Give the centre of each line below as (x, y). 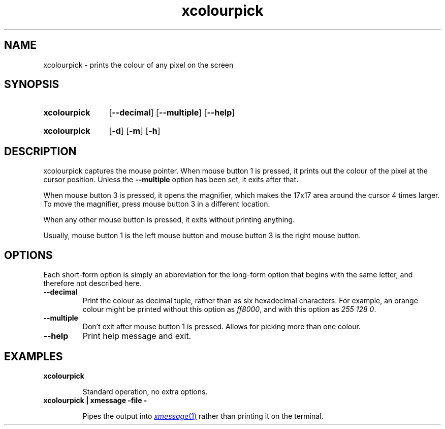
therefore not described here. (92, 283)
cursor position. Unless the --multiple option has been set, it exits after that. (171, 180)
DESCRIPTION (40, 151)
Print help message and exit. (137, 336)
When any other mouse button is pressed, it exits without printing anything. (169, 220)
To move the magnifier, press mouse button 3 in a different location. (157, 204)
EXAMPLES (34, 356)
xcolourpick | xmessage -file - (95, 400)
